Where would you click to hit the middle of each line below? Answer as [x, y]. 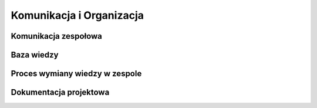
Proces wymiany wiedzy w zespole [76, 74]
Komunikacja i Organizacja [77, 15]
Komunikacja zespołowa [57, 36]
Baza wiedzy [35, 55]
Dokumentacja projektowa [60, 92]
